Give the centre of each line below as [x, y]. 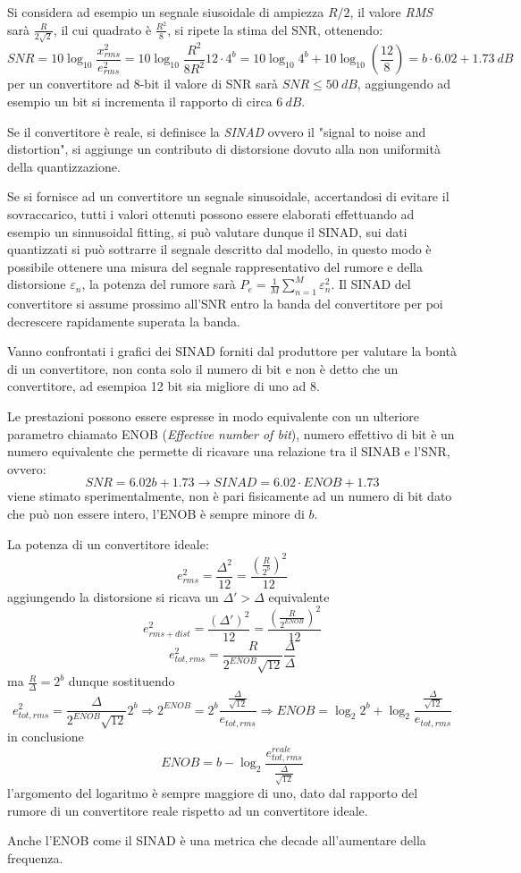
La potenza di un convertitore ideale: [108, 543]
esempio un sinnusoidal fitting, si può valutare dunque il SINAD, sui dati [207, 231]
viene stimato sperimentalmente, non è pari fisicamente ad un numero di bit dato [230, 496]
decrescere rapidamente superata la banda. [124, 321]
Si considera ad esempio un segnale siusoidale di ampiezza [166, 12]
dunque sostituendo [122, 681]
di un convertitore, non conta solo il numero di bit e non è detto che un [203, 368]
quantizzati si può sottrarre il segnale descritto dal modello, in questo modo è [219, 249]
